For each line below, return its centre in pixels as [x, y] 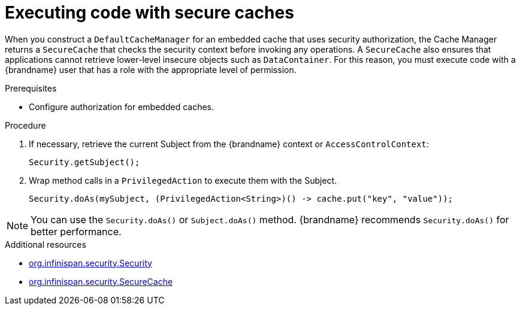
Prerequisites [31, 88]
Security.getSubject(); [84, 162]
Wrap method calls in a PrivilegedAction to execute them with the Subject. [183, 180]
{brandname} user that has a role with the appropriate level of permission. [151, 69]
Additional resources [46, 244]
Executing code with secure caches [149, 13]
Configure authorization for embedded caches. [122, 107]
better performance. [76, 231]
